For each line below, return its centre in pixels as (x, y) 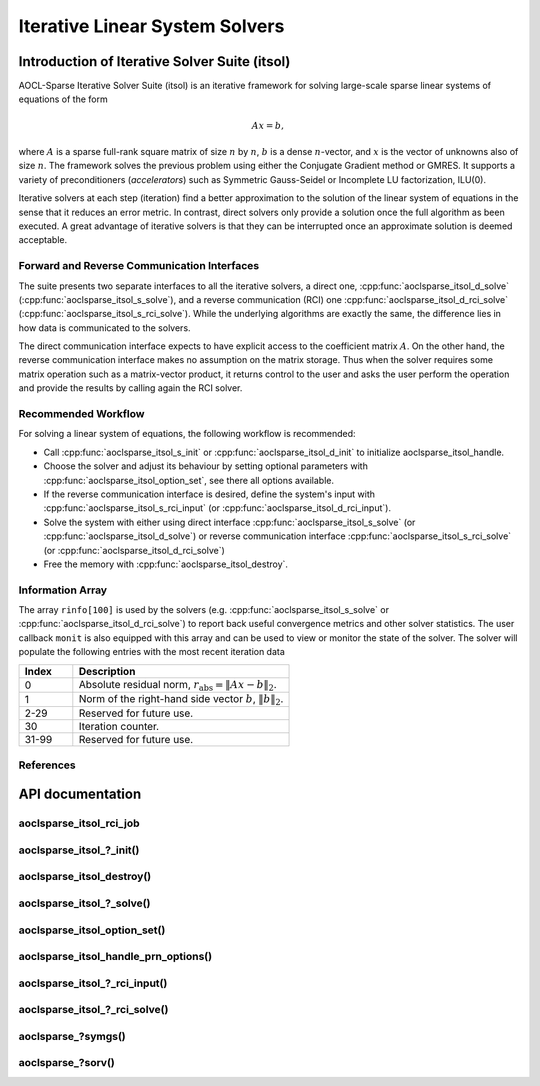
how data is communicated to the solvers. (104, 327)
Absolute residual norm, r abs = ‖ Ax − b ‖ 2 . (177, 685)
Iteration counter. (119, 727)
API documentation (80, 794)
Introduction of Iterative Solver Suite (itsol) (154, 61)
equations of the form (63, 99)
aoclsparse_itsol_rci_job (79, 823)
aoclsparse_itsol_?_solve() (84, 903)
